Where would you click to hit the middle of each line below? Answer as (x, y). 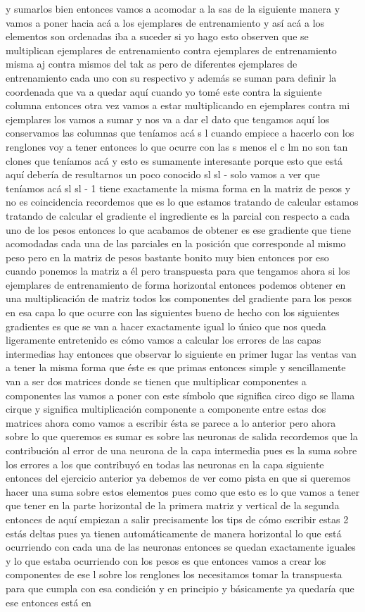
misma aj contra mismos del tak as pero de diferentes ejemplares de (152, 64)
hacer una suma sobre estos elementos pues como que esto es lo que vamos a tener (183, 491)
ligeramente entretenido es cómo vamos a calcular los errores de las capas (164, 340)
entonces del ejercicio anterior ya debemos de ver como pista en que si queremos (178, 478)
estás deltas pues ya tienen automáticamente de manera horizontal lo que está (174, 533)
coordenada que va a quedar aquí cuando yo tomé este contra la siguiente (164, 91)
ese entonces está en (49, 602)
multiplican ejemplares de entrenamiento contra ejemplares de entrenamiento (171, 50)
